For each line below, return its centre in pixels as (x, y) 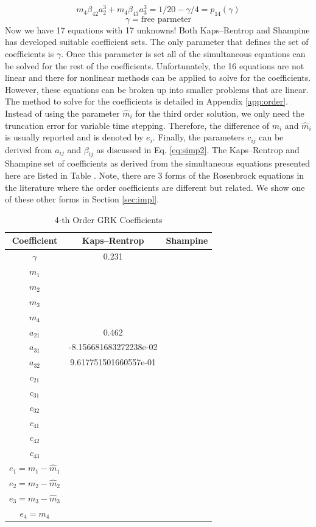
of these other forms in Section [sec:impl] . (82, 199)
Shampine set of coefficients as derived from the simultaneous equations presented (158, 163)
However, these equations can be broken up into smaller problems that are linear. (157, 89)
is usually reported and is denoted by (74, 137)
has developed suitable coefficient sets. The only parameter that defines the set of (157, 42)
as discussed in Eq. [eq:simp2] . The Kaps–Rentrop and (198, 149)
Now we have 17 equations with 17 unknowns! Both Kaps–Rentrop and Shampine (157, 29)
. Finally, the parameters (198, 137)
